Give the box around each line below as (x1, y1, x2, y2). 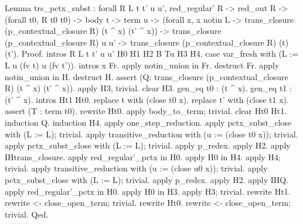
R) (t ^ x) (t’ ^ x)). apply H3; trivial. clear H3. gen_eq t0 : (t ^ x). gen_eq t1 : (5, 82, 292, 94)
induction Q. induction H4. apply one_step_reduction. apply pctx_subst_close (5, 116, 292, 128)
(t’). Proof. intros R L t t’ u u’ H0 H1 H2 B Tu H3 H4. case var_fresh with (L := (5, 47, 299, 60)
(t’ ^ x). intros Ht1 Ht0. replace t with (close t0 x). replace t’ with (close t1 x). (5, 93, 289, 105)
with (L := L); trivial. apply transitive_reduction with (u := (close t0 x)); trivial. (5, 127, 298, 140)
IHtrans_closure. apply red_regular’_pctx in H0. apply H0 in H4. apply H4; (5, 150, 281, 163)
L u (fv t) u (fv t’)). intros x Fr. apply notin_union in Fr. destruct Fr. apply (5, 58, 280, 71)
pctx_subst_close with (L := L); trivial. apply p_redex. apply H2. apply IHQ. (5, 173, 289, 185)
